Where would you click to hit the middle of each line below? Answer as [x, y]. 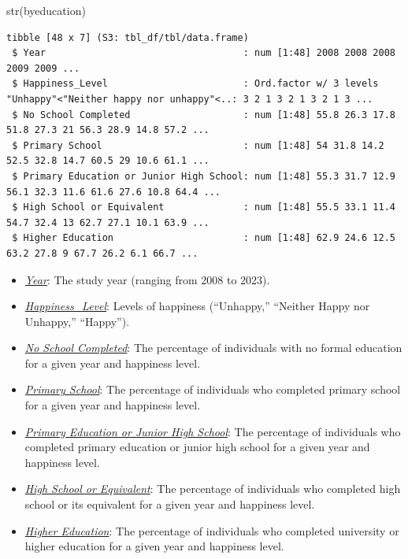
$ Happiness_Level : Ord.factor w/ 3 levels [195, 84]
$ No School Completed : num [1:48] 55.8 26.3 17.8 [204, 115]
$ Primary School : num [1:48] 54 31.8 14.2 [198, 145]
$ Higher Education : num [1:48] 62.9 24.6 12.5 [204, 238]
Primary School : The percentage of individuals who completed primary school [213, 389]
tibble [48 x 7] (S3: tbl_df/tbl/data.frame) [128, 37]
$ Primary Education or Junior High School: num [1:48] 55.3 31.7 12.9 [204, 176]
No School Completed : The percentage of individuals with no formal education [213, 348]
